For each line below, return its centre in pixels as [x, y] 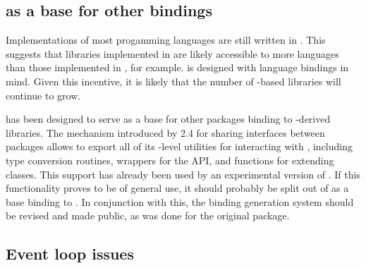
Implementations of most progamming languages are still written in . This [166, 40]
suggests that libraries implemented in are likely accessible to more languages [172, 53]
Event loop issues [70, 254]
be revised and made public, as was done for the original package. [148, 215]
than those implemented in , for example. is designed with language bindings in [177, 67]
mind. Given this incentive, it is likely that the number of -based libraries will [173, 81]
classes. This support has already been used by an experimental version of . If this [183, 174]
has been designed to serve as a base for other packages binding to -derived [168, 119]
